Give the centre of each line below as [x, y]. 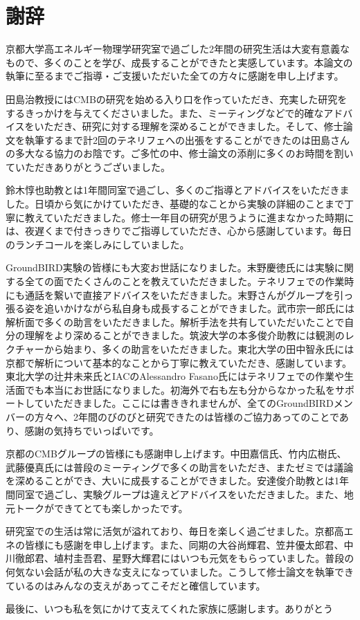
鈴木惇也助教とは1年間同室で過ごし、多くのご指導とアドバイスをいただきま [178, 190]
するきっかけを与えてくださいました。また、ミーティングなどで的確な [165, 112]
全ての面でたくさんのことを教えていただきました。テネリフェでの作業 [184, 281]
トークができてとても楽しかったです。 [101, 508]
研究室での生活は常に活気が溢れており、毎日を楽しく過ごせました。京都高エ [180, 531]
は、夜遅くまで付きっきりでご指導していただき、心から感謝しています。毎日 [179, 231]
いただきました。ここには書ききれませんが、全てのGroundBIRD [189, 403]
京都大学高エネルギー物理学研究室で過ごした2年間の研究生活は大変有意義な [178, 49]
